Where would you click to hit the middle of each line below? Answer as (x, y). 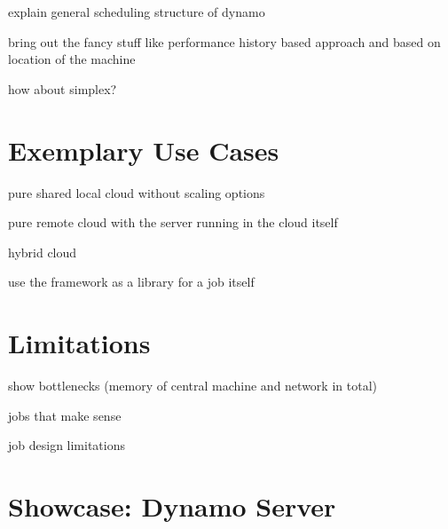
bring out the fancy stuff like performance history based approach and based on (224, 41)
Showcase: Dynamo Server (172, 505)
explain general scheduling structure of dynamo (137, 12)
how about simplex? (63, 88)
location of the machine (72, 59)
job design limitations (67, 445)
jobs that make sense (65, 415)
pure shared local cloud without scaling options (137, 192)
